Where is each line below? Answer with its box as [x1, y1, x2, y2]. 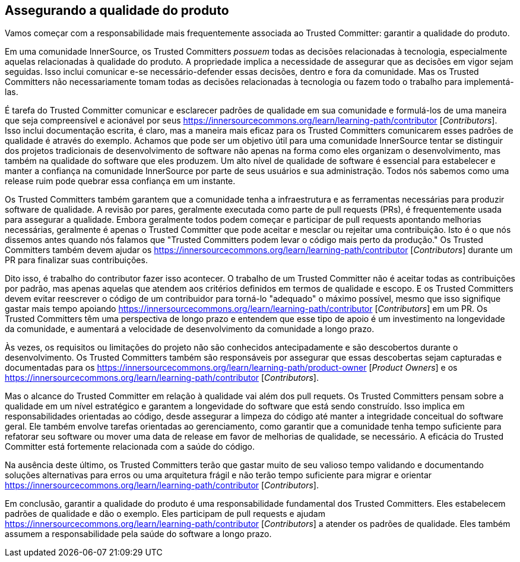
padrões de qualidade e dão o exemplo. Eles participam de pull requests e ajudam [5, 509, 325, 519]
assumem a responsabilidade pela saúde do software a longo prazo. [5, 529, 272, 539]
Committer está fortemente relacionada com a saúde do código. [5, 441, 255, 452]
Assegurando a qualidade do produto [5, 3, 229, 18]
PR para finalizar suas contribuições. [5, 255, 148, 266]
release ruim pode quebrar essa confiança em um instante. [5, 176, 236, 187]
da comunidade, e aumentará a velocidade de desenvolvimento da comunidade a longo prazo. [5, 324, 375, 334]
